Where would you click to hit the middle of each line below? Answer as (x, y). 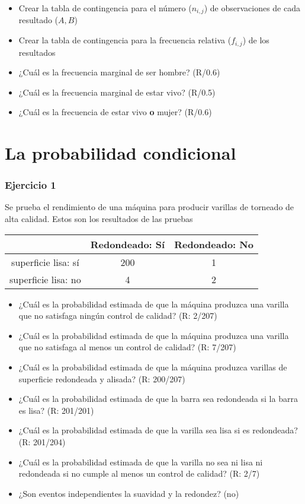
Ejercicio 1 (30, 185)
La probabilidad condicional (121, 153)
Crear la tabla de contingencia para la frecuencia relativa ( (125, 40)
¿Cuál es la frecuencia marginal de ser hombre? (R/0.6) (119, 72)
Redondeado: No (214, 244)
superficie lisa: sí (45, 262)
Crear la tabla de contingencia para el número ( (105, 8)
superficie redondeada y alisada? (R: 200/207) (102, 378)
